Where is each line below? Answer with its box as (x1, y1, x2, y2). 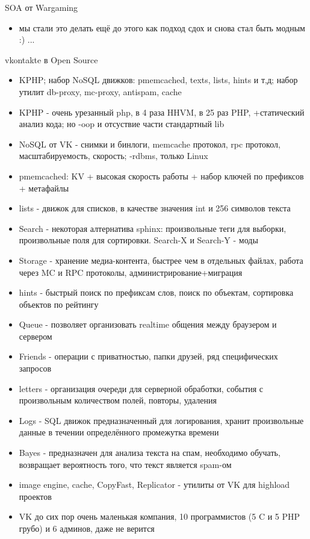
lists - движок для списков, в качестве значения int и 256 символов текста (19, 202, 291, 214)
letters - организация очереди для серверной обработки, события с (19, 382, 264, 394)
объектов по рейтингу (19, 298, 99, 310)
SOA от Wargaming (5, 1, 78, 13)
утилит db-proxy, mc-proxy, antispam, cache (19, 85, 182, 98)
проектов (19, 490, 52, 502)
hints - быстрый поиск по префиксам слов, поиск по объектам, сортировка (19, 286, 294, 299)
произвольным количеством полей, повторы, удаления (19, 394, 217, 407)
